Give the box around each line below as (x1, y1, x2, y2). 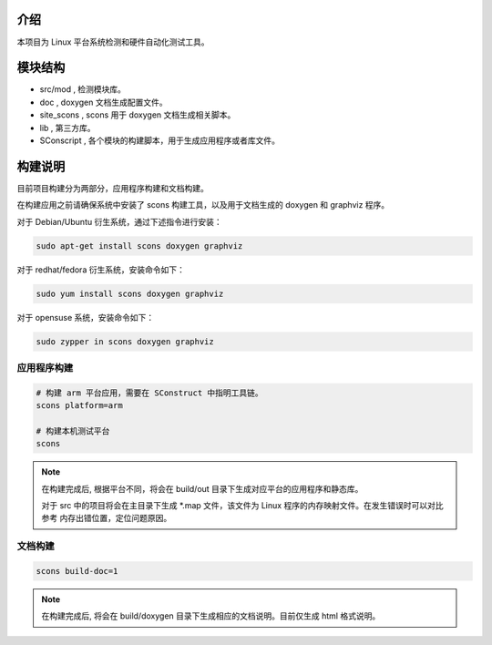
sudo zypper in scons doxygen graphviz (36, 336, 214, 346)
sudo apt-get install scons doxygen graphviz (36, 241, 243, 251)
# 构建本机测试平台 (36, 425, 110, 436)
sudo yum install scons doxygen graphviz (36, 288, 224, 299)
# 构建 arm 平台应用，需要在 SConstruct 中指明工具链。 (36, 387, 263, 398)
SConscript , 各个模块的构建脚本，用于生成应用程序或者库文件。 (39, 135, 281, 146)
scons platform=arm (36, 401, 123, 411)
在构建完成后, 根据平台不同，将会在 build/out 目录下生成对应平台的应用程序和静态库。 (41, 483, 364, 494)
